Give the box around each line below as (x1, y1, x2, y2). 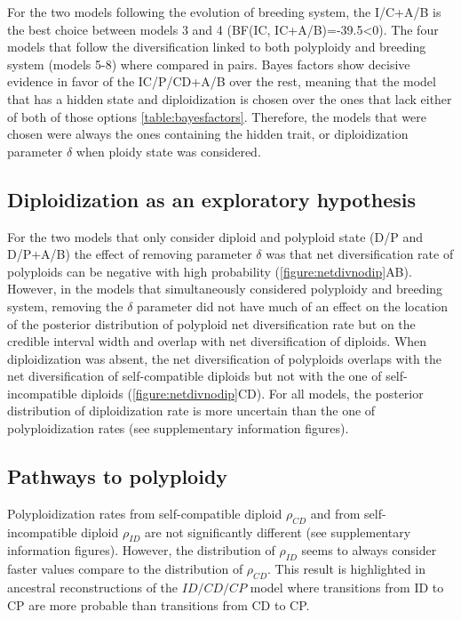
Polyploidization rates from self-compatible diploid (7, 503, 282, 522)
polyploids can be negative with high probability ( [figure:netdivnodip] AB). (7, 262, 412, 280)
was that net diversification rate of (266, 245, 454, 263)
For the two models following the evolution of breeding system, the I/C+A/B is (7, 3, 441, 20)
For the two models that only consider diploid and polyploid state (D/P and (7, 227, 424, 246)
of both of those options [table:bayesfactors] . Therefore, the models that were (7, 107, 426, 125)
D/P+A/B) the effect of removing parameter (7, 245, 252, 263)
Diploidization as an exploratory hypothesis (7, 185, 417, 213)
